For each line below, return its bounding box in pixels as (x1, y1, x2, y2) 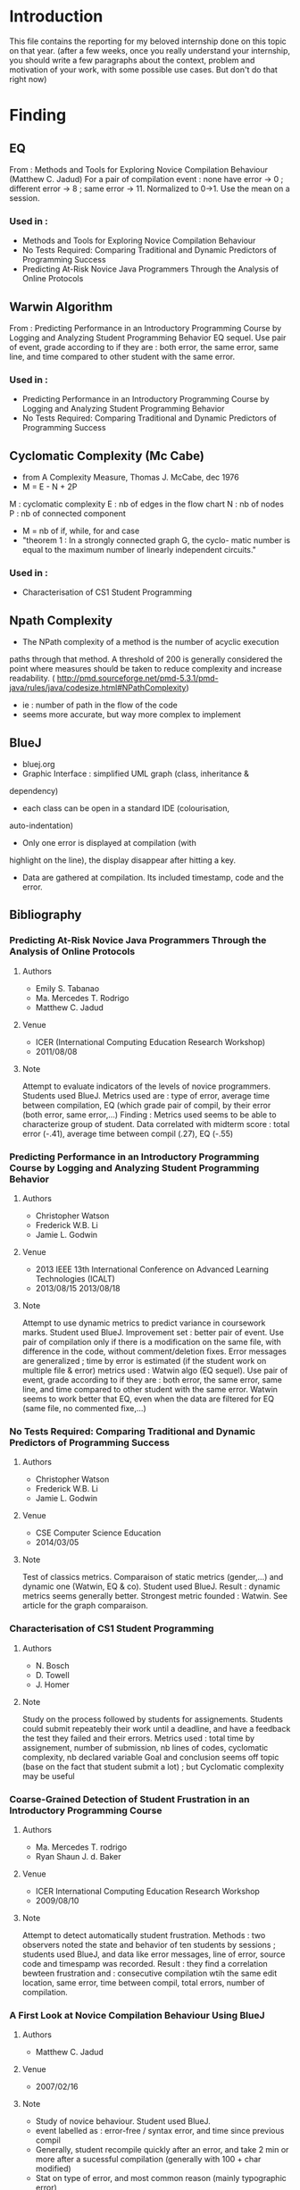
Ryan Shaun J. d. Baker (35, 1851, 121, 1861)
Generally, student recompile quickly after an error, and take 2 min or (35, 2144, 289, 2155)
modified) (35, 2163, 71, 2174)
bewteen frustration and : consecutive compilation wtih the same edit (21, 1968, 278, 1978)
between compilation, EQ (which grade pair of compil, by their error (21, 1099, 271, 1110)
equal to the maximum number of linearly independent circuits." (21, 545, 257, 556)
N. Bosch (35, 1659, 70, 1671)
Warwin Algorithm (9, 299, 113, 314)
